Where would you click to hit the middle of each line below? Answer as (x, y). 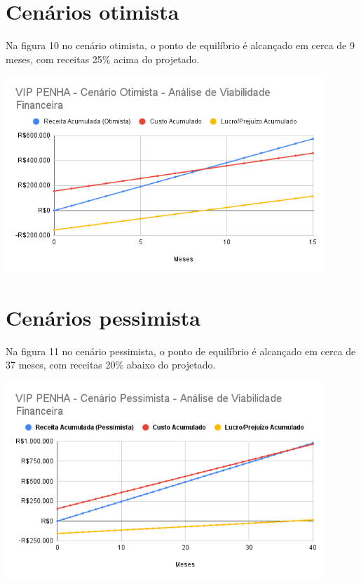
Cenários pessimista (103, 317)
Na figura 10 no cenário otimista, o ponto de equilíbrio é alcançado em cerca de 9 (180, 45)
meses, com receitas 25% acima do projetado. (103, 59)
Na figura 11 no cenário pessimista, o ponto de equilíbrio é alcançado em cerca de (181, 351)
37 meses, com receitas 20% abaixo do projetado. (111, 365)
